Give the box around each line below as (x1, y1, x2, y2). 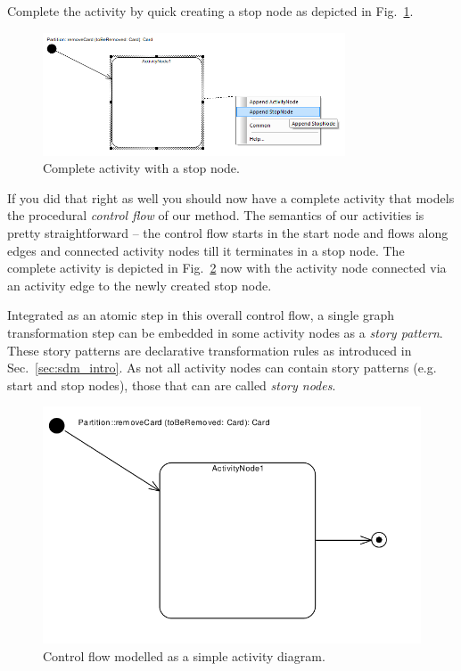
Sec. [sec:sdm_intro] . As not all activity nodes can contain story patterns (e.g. (7, 358, 437, 377)
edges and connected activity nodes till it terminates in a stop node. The (7, 241, 405, 259)
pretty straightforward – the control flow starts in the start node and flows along (7, 223, 449, 241)
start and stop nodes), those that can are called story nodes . (7, 375, 336, 394)
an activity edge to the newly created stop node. (7, 275, 272, 294)
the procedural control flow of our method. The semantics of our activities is (7, 206, 424, 225)
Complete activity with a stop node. (43, 159, 240, 177)
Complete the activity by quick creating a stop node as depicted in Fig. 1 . (7, 2, 414, 20)
